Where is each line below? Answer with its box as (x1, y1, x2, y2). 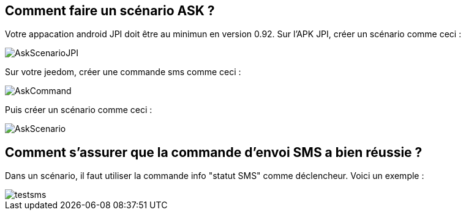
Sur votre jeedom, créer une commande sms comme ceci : (5, 67, 241, 78)
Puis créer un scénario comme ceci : (5, 104, 152, 115)
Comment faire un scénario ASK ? (5, 3, 215, 18)
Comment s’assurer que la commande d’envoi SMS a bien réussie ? (5, 144, 423, 160)
